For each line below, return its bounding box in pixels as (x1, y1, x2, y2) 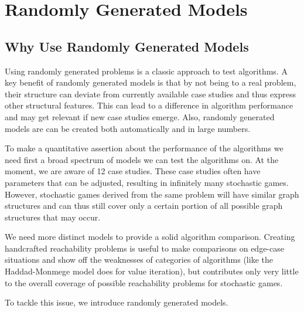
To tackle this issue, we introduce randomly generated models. (5, 296, 228, 308)
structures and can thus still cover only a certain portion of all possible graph (5, 199, 283, 212)
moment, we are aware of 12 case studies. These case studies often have (5, 165, 261, 177)
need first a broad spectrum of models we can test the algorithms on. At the (5, 153, 279, 165)
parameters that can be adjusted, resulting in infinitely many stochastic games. (5, 176, 289, 188)
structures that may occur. (5, 211, 101, 223)
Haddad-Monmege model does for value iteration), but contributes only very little (5, 265, 299, 277)
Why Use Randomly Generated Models (5, 37, 249, 55)
